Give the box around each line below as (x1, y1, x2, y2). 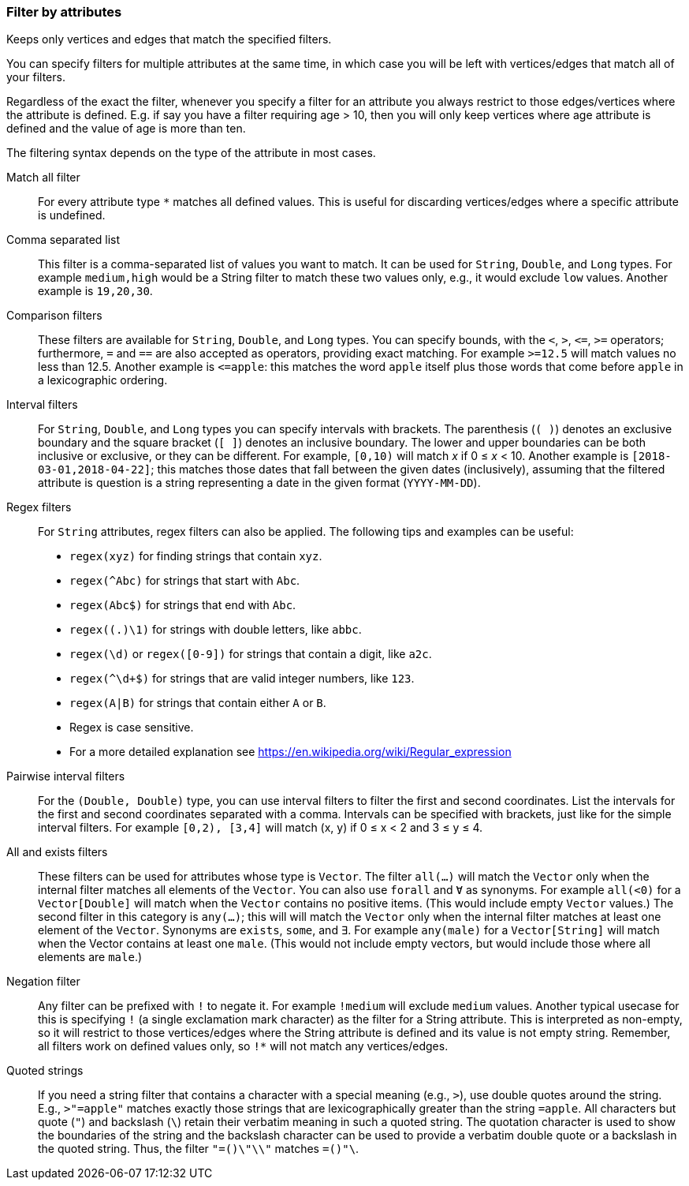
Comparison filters (6, 309, 102, 323)
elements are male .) (38, 950, 143, 964)
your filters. (6, 70, 65, 84)
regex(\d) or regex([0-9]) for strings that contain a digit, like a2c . (69, 647, 432, 661)
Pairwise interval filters (6, 769, 125, 784)
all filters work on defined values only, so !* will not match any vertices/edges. (38, 1039, 449, 1053)
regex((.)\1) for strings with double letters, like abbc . (69, 623, 362, 637)
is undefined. (38, 208, 106, 223)
